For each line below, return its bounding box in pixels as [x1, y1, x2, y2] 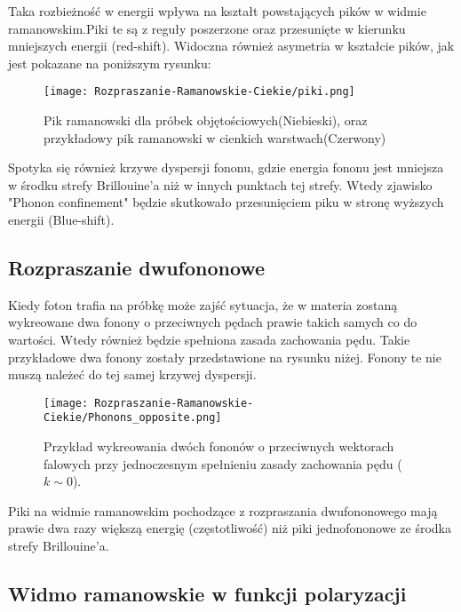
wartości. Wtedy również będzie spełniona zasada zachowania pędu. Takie [8, 330, 410, 348]
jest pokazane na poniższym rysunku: [8, 53, 211, 72]
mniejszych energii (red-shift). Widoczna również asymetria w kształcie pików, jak [8, 36, 455, 55]
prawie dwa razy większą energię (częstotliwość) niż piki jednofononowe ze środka [8, 519, 451, 537]
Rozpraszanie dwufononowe [8, 253, 266, 281]
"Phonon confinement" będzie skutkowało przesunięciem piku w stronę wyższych [8, 193, 444, 211]
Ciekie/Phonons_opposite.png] [44, 411, 222, 425]
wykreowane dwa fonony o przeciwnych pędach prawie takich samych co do [8, 313, 417, 331]
